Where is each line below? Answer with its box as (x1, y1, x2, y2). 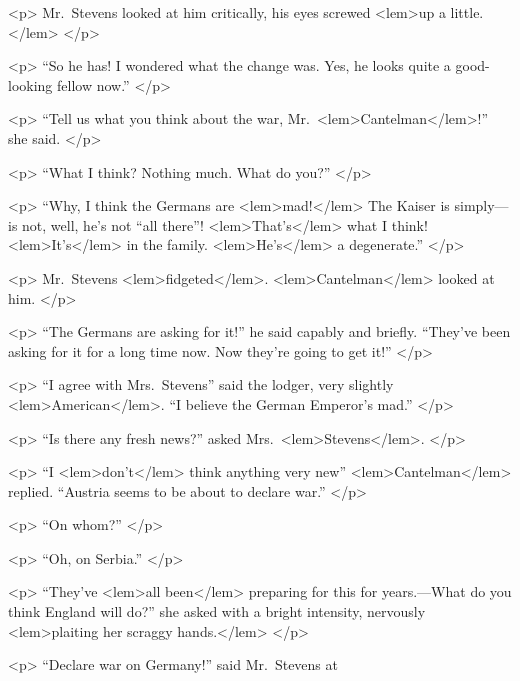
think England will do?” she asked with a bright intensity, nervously (8, 601, 426, 622)
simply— (454, 195, 509, 216)
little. (450, 2, 484, 22)
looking (8, 74, 53, 95)
